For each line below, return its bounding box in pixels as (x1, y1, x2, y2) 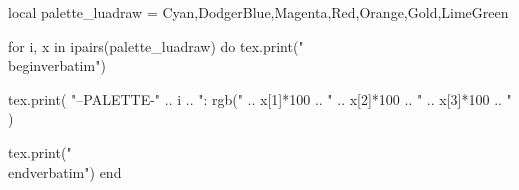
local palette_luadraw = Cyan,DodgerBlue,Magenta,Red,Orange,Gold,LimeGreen (8, 2, 509, 22)
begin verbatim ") (8, 55, 106, 76)
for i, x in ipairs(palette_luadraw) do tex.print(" (8, 35, 304, 56)
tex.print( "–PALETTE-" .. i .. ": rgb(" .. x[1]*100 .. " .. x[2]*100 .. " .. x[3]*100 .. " (8, 88, 512, 109)
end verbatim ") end (8, 161, 122, 182)
